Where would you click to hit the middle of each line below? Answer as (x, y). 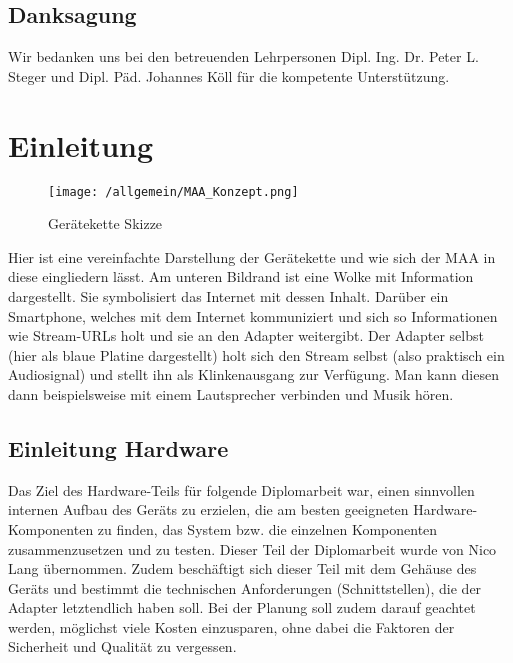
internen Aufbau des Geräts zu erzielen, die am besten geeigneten (208, 509)
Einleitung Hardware (118, 447)
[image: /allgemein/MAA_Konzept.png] (173, 191)
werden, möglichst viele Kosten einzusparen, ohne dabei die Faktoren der (231, 626)
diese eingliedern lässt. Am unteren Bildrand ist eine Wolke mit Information (241, 276)
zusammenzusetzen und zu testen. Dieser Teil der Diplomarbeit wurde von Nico (252, 548)
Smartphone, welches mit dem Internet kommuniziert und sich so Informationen (253, 315)
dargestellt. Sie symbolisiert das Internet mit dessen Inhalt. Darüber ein (228, 295)
